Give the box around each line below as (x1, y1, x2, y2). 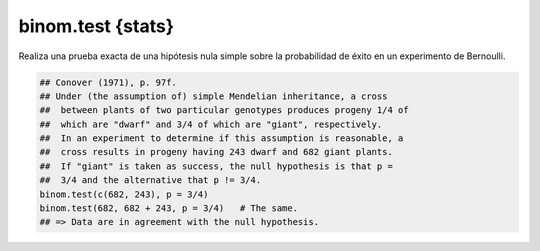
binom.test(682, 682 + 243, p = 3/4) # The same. (39, 203, 299, 214)
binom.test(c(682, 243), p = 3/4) (39, 188, 209, 200)
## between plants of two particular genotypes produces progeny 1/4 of (39, 105, 409, 116)
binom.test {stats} (18, 15, 175, 37)
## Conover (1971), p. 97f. (39, 76, 177, 88)
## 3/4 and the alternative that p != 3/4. (39, 175, 262, 186)
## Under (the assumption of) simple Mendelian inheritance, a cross (39, 90, 388, 102)
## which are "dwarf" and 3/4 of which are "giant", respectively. (39, 118, 383, 130)
